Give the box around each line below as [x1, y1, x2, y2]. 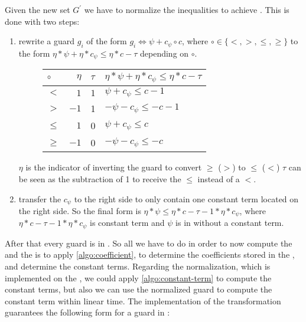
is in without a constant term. [175, 216, 284, 229]
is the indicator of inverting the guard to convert [25, 161, 202, 173]
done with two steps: [5, 15, 80, 27]
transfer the [18, 192, 61, 205]
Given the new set [5, 4, 70, 15]
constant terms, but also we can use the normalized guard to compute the [5, 283, 272, 295]
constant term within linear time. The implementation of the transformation [5, 294, 281, 307]
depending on [140, 47, 189, 59]
